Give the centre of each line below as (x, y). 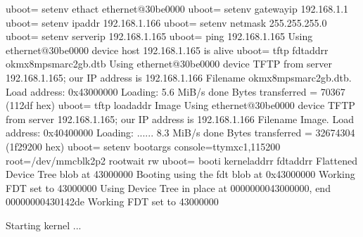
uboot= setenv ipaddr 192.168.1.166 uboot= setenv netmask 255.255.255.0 (166, 22)
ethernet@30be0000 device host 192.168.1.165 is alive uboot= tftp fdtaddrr (167, 50)
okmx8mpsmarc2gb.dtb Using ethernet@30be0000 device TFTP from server (169, 64)
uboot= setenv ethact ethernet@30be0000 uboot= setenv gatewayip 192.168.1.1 (177, 8)
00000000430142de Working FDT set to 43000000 (112, 201)
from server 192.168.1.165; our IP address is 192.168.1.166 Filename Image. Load (180, 118)
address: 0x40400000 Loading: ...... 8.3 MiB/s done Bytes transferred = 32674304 (180, 133)
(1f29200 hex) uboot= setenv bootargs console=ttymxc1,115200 (143, 146)
